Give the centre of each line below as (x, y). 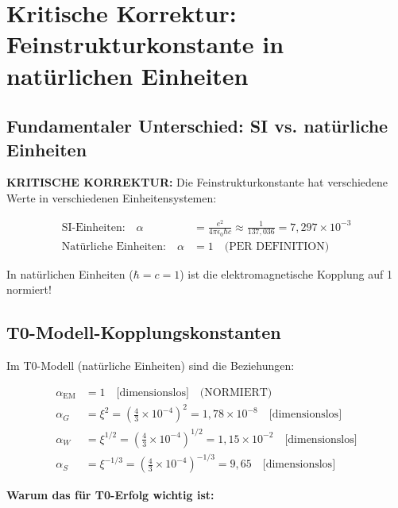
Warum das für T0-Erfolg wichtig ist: (110, 494)
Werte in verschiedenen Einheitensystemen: (112, 197)
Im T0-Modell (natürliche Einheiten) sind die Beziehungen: (151, 366)
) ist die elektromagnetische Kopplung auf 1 (286, 273)
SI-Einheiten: (93, 227)
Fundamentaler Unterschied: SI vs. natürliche (197, 126)
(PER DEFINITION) (277, 246)
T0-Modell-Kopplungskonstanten (144, 332)
